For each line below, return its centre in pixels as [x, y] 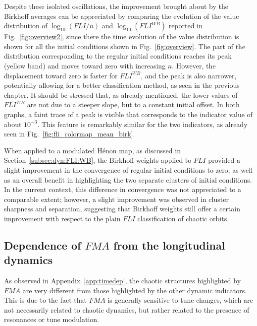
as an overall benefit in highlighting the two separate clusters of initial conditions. [128, 179]
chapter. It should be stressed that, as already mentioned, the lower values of [121, 95]
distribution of [26, 26]
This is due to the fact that [45, 300]
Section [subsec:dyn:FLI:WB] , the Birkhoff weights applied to [98, 160]
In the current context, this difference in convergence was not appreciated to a [123, 189]
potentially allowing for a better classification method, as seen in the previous [122, 85]
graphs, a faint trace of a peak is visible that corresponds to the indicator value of [128, 114]
